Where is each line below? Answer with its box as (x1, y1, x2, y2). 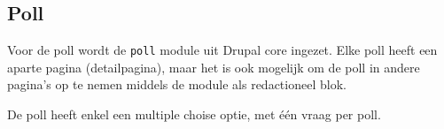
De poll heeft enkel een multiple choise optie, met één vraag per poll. (7, 105, 381, 124)
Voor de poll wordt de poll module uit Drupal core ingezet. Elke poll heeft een (7, 41, 438, 59)
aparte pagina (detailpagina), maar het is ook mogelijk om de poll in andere (7, 57, 420, 76)
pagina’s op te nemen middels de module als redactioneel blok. (7, 75, 347, 94)
